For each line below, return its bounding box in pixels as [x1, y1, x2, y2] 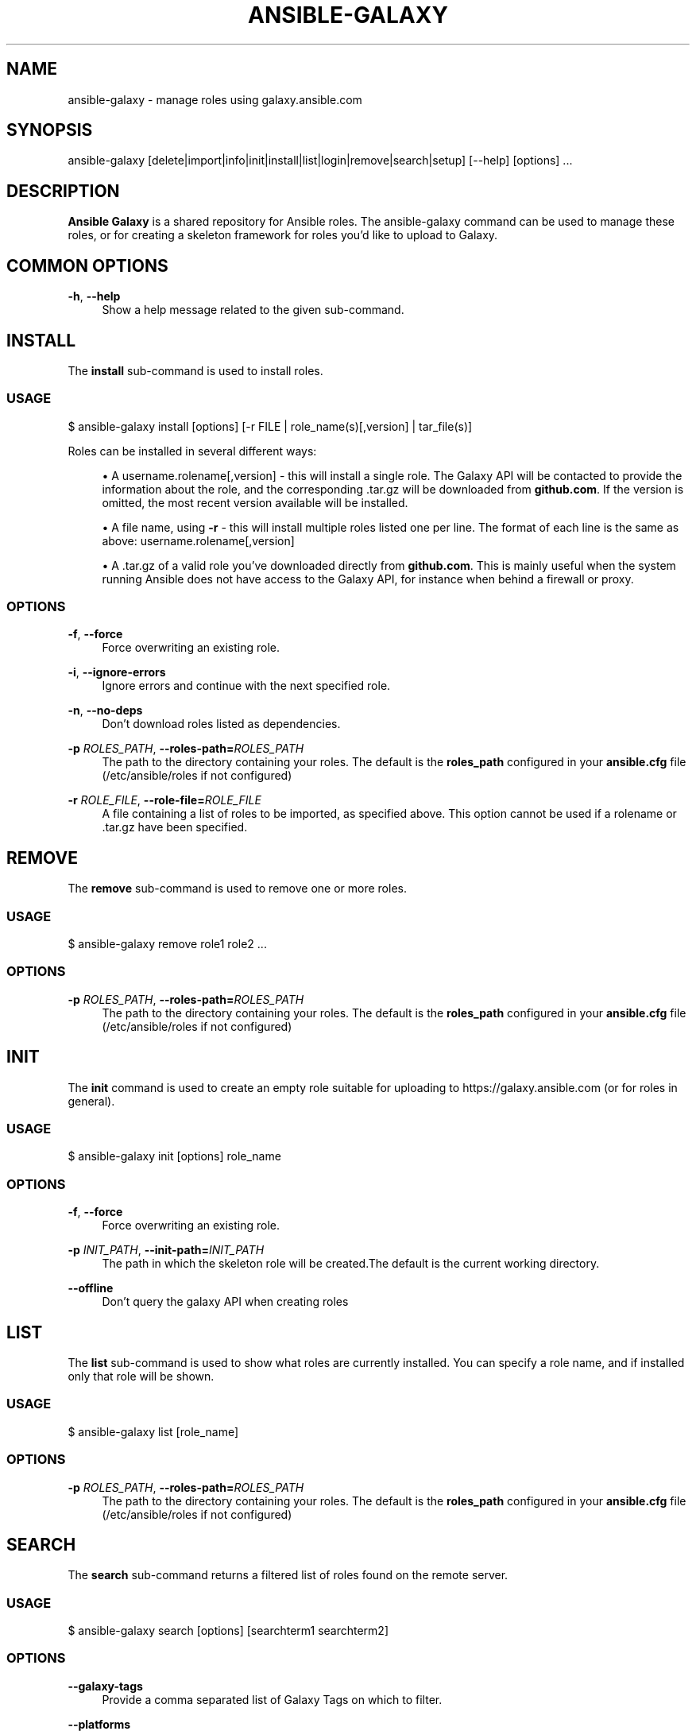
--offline [68, 1281, 114, 1295]
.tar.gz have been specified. [102, 820, 248, 835]
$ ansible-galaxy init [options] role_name [68, 1149, 281, 1164]
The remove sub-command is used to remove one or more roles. [68, 881, 407, 896]
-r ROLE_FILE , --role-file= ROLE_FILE [68, 793, 261, 807]
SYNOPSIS [6, 120, 93, 141]
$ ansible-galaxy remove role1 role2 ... [68, 937, 267, 951]
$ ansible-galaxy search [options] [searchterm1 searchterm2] [68, 1624, 389, 1638]
